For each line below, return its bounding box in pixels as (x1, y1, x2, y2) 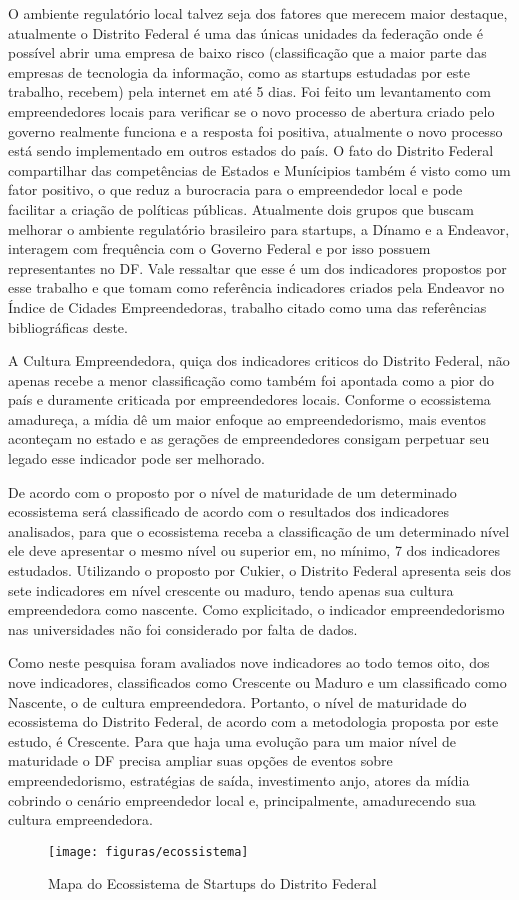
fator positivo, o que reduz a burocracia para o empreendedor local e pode (8, 179, 463, 200)
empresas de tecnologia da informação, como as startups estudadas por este (8, 61, 470, 82)
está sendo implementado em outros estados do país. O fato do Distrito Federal (8, 140, 494, 161)
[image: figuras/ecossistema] (48, 844, 249, 859)
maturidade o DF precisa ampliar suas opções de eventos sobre (8, 750, 393, 771)
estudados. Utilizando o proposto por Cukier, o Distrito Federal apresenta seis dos (8, 560, 511, 581)
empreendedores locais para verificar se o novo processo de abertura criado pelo (8, 100, 495, 121)
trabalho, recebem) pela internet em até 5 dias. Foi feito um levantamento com (8, 81, 491, 102)
